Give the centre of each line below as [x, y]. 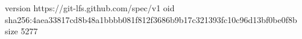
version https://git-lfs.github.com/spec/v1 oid [90, 8]
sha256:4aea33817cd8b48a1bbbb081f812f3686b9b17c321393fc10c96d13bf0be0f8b [151, 19]
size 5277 [21, 31]
